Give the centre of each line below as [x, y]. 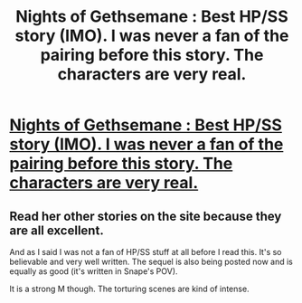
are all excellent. [57, 230]
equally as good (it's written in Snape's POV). [94, 271]
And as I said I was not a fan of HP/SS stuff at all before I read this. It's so [146, 252]
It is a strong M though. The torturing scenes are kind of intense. [130, 289]
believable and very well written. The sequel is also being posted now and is [151, 261]
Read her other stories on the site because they [146, 216]
